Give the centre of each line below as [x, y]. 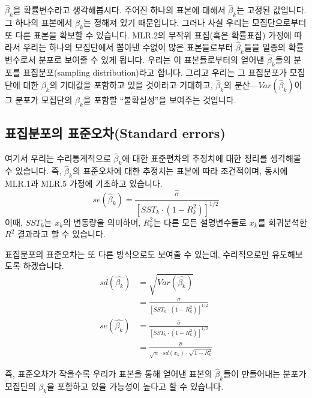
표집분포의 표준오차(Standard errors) [115, 133]
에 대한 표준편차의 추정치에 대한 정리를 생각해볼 [211, 158]
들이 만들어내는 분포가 [265, 374]
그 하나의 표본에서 [39, 23]
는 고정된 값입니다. [271, 10]
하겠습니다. [43, 266]
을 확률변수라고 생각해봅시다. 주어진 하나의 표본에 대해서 [119, 10]
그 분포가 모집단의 [39, 100]
